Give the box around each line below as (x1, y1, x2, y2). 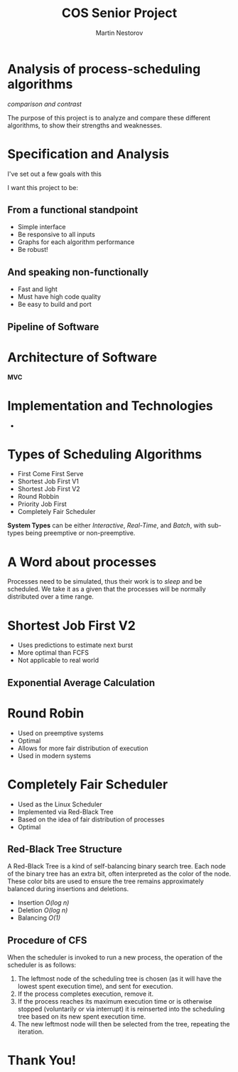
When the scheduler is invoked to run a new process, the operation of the (7, 953, 223, 962)
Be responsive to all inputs (17, 230, 96, 239)
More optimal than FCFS (17, 648, 90, 657)
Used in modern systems (17, 751, 91, 760)
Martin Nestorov (95, 28, 144, 37)
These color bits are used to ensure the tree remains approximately (7, 877, 204, 886)
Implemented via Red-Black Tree (17, 807, 114, 816)
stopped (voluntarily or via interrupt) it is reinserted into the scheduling (17, 1005, 225, 1014)
